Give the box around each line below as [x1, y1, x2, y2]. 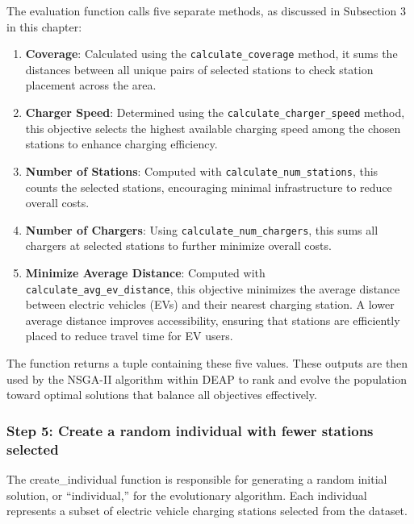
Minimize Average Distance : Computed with [25, 264, 266, 281]
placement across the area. [25, 77, 157, 94]
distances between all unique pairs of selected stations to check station [25, 60, 374, 77]
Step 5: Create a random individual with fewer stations [6, 420, 374, 440]
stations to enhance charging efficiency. [25, 135, 218, 152]
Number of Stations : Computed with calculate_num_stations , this [25, 162, 378, 179]
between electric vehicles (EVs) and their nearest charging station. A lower [25, 296, 395, 313]
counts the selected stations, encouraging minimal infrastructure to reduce [25, 178, 392, 195]
